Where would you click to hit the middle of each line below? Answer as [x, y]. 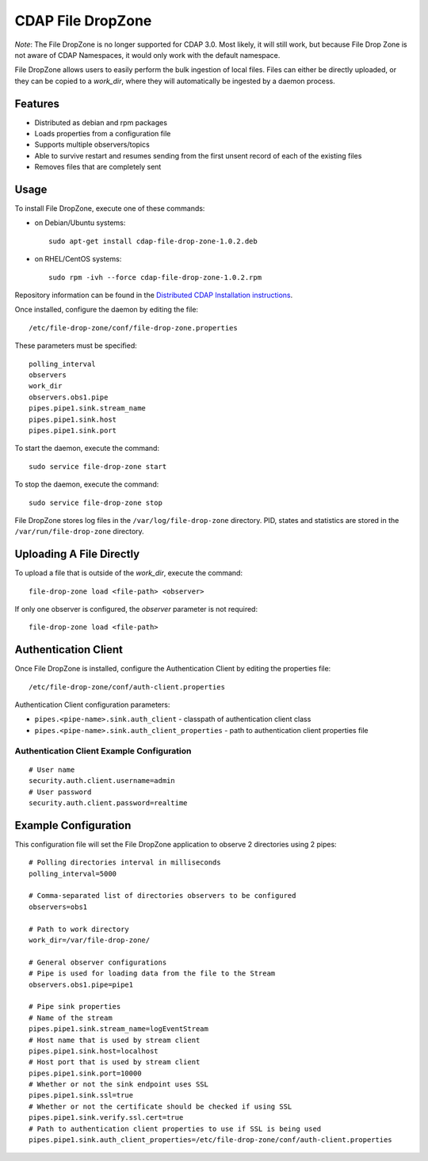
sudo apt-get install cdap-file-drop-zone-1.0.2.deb [153, 241]
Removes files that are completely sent [98, 167]
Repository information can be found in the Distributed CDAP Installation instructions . [154, 295]
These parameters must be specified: [76, 346]
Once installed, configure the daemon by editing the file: [106, 310]
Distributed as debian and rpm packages [101, 122]
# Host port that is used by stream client [115, 1062]
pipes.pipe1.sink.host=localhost [94, 1051]
